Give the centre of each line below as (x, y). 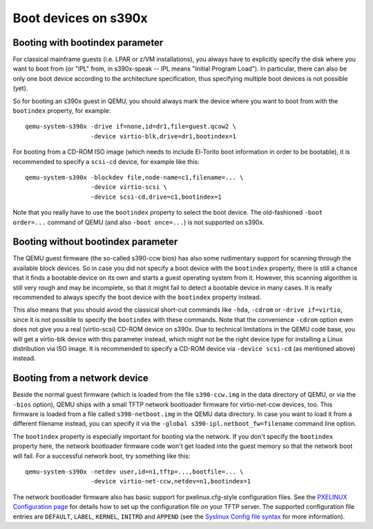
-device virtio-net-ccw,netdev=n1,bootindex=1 (171, 482)
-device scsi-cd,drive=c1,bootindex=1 (156, 197)
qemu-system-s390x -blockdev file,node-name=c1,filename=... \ (134, 177)
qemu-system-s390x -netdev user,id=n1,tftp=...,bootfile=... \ (134, 472)
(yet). (20, 88)
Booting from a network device (80, 378)
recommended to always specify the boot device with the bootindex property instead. (137, 297)
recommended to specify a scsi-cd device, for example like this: (106, 161)
